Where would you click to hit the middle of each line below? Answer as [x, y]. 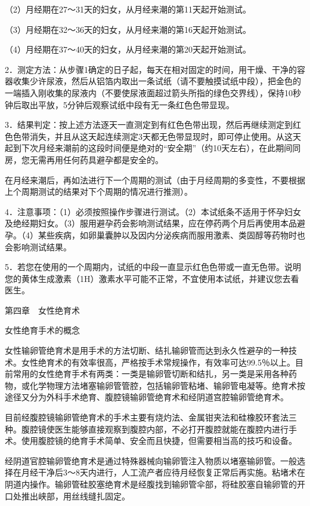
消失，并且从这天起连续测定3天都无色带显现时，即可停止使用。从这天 [165, 136]
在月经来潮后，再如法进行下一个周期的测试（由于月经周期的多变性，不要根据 [155, 180]
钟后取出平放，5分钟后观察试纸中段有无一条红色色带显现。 [120, 104]
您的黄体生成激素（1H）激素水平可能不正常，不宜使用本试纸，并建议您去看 [152, 278]
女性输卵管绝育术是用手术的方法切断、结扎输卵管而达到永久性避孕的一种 [147, 350]
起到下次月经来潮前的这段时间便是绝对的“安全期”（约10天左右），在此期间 [149, 148]
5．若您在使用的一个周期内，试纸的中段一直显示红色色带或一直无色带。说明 [153, 267]
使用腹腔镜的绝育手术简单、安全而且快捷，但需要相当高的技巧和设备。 [159, 441]
